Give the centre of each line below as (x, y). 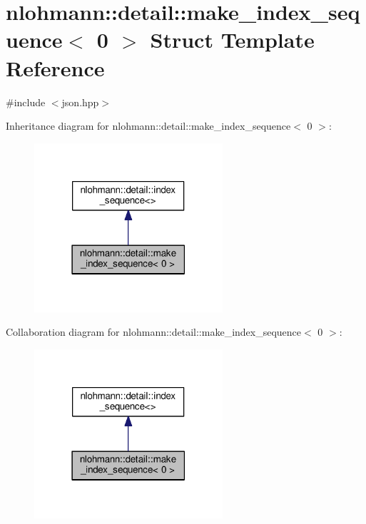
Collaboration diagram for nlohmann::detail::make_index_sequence (154, 332)
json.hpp (80, 102)
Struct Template (232, 40)
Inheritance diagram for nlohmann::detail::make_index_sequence (148, 126)
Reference (55, 67)
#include (26, 102)
